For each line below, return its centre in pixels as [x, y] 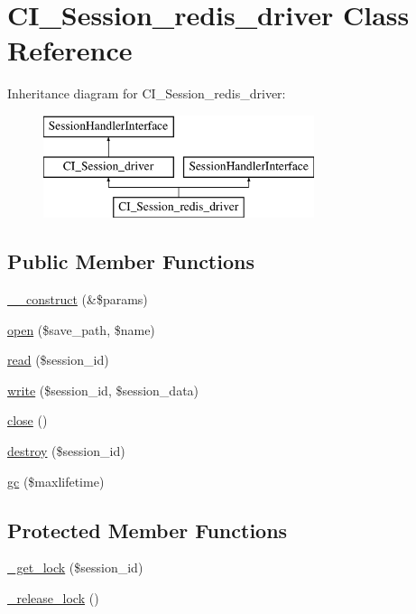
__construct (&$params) [78, 299]
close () [28, 420]
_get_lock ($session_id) [75, 567]
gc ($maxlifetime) [56, 481]
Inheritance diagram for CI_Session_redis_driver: [147, 93]
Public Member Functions [131, 261]
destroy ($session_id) [66, 451]
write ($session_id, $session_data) [103, 390]
